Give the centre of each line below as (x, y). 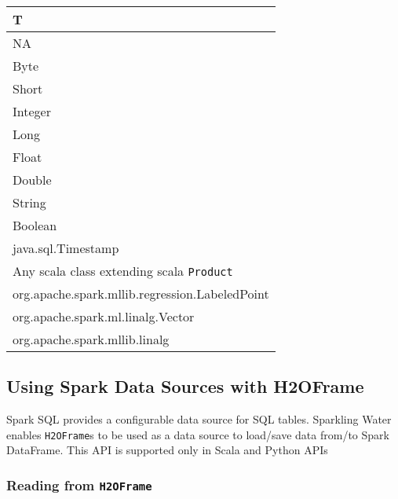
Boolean (35, 225)
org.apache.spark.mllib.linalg (91, 339)
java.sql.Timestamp (66, 248)
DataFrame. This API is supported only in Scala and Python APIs (167, 450)
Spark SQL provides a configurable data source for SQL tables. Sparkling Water (199, 419)
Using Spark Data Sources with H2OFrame (185, 386)
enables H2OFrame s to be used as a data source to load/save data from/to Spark (198, 434)
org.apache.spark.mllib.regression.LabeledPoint (141, 294)
